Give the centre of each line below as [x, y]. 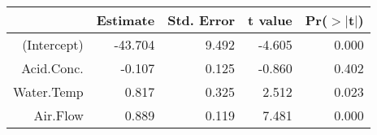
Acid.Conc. [52, 68]
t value [270, 20]
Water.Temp [48, 91]
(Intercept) [53, 44]
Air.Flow [58, 115]
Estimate [126, 20]
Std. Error [201, 20]
